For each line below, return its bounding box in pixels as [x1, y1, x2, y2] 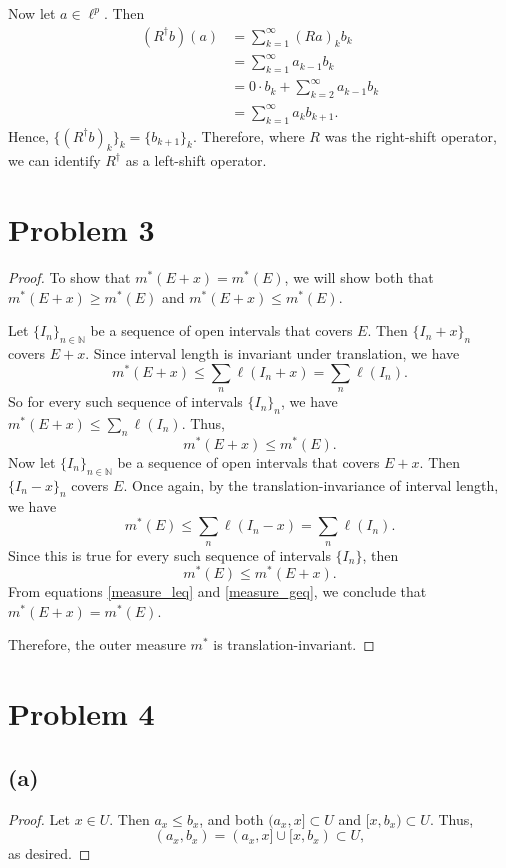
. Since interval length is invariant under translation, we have [85, 343, 460, 364]
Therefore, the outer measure [8, 634, 186, 655]
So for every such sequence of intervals [8, 391, 243, 412]
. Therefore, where [192, 125, 305, 146]
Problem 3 [8, 209, 155, 250]
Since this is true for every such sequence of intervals [8, 544, 331, 565]
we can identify [8, 150, 101, 171]
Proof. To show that [8, 267, 131, 288]
